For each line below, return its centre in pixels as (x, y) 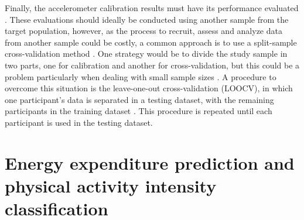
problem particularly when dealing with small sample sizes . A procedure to (141, 76)
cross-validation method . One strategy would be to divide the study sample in (146, 54)
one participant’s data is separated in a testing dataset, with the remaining (139, 99)
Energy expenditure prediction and (150, 162)
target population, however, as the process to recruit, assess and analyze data (144, 31)
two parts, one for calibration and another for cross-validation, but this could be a (152, 65)
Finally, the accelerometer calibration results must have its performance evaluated (152, 8)
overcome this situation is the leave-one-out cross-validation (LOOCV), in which (149, 88)
